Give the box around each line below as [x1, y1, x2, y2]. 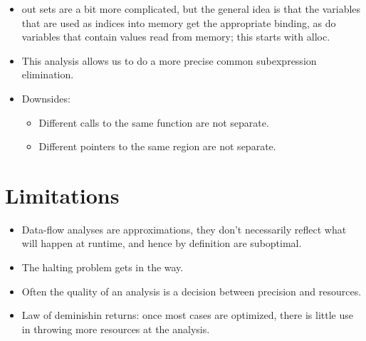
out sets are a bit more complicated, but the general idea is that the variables [21, 1, 361, 16]
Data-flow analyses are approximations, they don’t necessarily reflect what [21, 221, 347, 236]
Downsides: [21, 90, 70, 105]
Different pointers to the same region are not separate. [38, 139, 276, 154]
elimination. [21, 67, 74, 82]
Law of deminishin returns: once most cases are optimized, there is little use [21, 308, 353, 322]
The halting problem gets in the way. [21, 260, 184, 275]
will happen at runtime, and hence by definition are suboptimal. [21, 236, 302, 251]
